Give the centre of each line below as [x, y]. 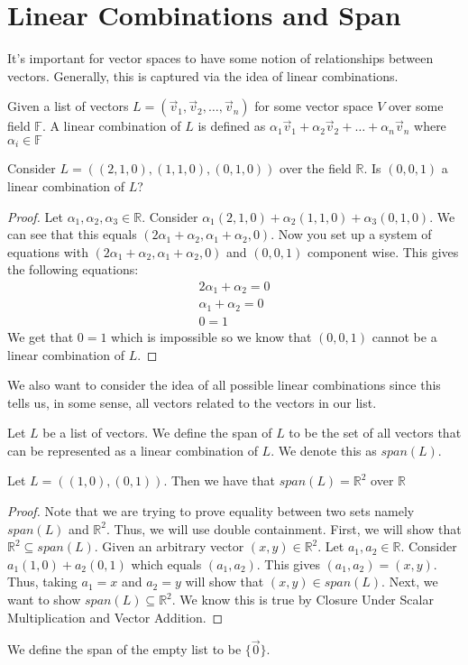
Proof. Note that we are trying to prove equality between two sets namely [211, 511]
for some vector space [314, 106]
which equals [166, 563]
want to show [44, 600]
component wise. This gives [383, 251]
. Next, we [410, 582]
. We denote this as [324, 450]
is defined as [232, 126]
